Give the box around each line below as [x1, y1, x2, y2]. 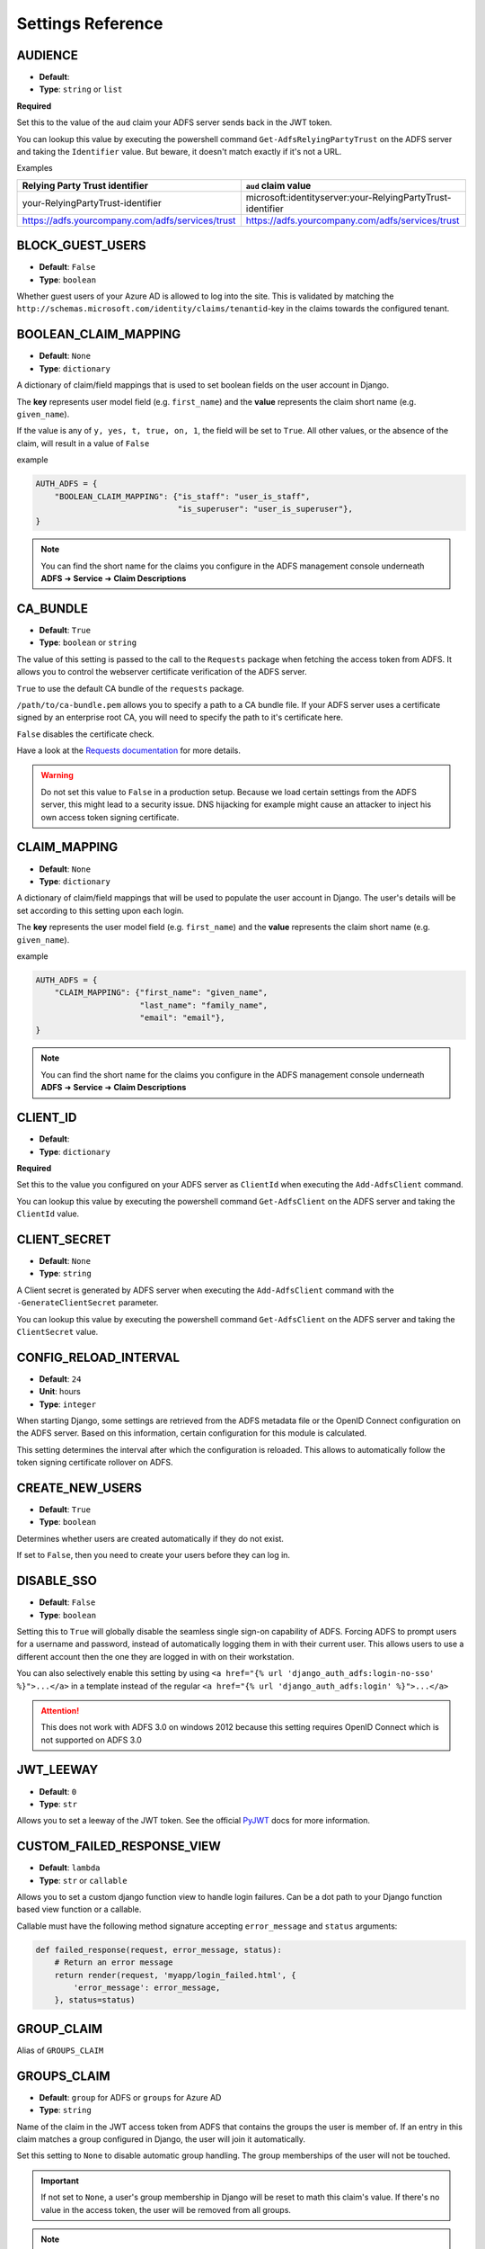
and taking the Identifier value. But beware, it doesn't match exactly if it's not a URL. [16, 147, 342, 157]
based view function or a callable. [16, 1904, 142, 1915]
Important [40, 2175, 80, 2186]
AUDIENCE [16, 48, 78, 63]
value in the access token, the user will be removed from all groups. [40, 2204, 292, 2215]
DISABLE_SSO [16, 1573, 98, 1589]
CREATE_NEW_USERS [16, 1480, 143, 1495]
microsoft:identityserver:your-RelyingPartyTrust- [245, 191, 452, 203]
